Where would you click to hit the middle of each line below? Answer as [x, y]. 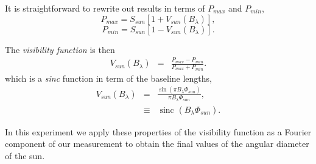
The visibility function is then [60, 49]
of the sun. [25, 156]
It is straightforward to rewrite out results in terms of [105, 8]
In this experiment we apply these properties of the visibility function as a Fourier [158, 131]
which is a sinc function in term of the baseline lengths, [109, 78]
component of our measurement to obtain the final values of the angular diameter [157, 144]
